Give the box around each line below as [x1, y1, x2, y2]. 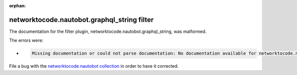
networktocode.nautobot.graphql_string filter [9, 15, 154, 24]
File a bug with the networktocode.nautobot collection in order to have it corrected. [9, 63, 179, 69]
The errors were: [9, 37, 44, 44]
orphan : [9, 3, 26, 8]
